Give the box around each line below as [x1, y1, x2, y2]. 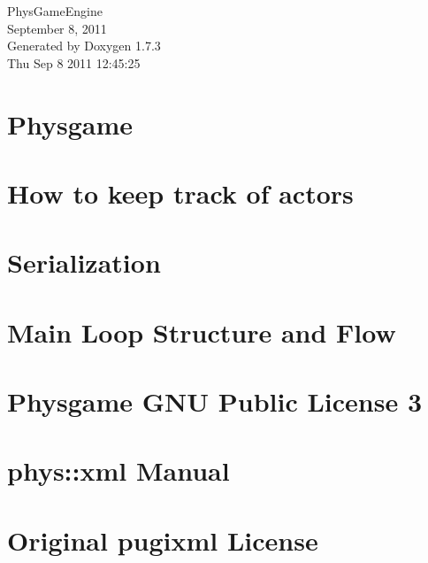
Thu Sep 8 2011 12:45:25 [7, 53, 141, 72]
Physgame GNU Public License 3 [7, 383, 423, 420]
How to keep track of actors [7, 174, 354, 211]
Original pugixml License [7, 521, 318, 558]
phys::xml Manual [7, 452, 230, 489]
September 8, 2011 [7, 19, 107, 37]
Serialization [7, 244, 161, 281]
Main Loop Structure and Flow [7, 313, 396, 350]
